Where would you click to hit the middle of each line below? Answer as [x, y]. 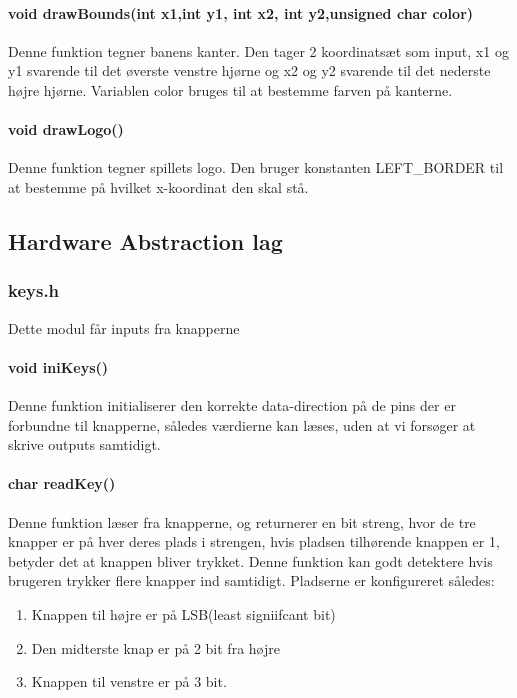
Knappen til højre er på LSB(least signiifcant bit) [183, 613]
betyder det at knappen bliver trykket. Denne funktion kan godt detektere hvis [250, 560]
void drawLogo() [66, 129]
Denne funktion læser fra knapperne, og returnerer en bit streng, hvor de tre [242, 521]
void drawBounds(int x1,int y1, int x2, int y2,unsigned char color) [241, 12]
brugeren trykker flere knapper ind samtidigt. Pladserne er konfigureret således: [251, 580]
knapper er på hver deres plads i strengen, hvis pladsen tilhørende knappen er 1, [254, 541]
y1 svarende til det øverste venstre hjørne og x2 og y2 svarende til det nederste [249, 70]
